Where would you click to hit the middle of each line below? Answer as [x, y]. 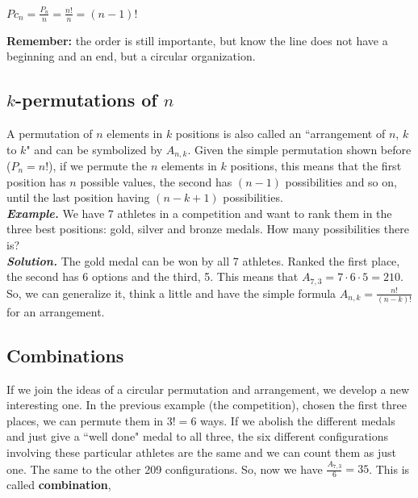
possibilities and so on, [341, 181]
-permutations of [86, 100]
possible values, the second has [156, 181]
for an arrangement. [56, 311]
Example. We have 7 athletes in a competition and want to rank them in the [199, 213]
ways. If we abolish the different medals [298, 420]
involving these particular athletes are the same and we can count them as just [202, 452]
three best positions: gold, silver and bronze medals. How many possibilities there [208, 229]
